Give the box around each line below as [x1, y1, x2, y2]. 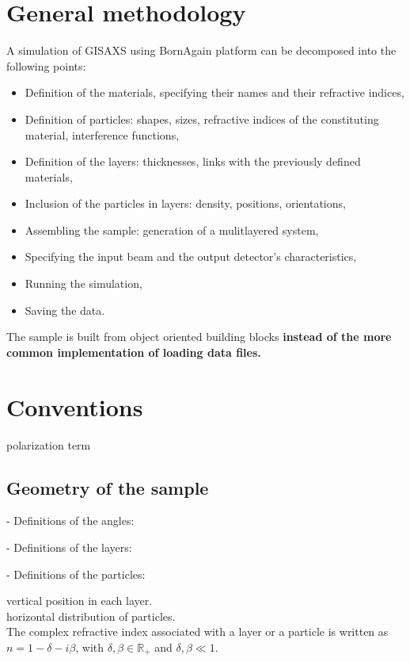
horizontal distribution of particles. [6, 607, 176, 624]
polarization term [6, 436, 91, 453]
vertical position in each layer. [6, 592, 153, 609]
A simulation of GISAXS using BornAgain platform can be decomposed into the [6, 42, 397, 59]
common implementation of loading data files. [6, 343, 261, 360]
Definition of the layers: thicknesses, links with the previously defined [25, 153, 361, 170]
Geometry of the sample [6, 475, 209, 499]
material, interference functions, [25, 126, 180, 143]
